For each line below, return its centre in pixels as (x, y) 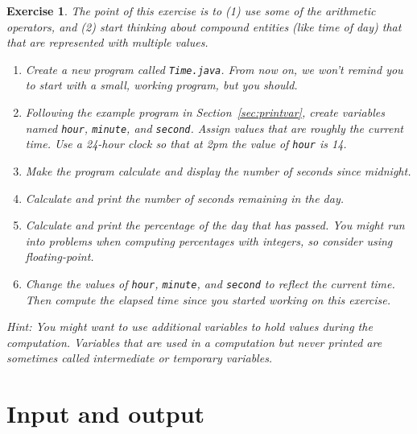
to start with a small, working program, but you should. (161, 85)
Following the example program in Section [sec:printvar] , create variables (205, 112)
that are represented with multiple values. (107, 42)
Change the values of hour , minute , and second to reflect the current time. (210, 283)
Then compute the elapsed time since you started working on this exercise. (208, 299)
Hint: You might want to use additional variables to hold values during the (190, 327)
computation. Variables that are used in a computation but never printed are (194, 342)
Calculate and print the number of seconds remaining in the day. (185, 198)
